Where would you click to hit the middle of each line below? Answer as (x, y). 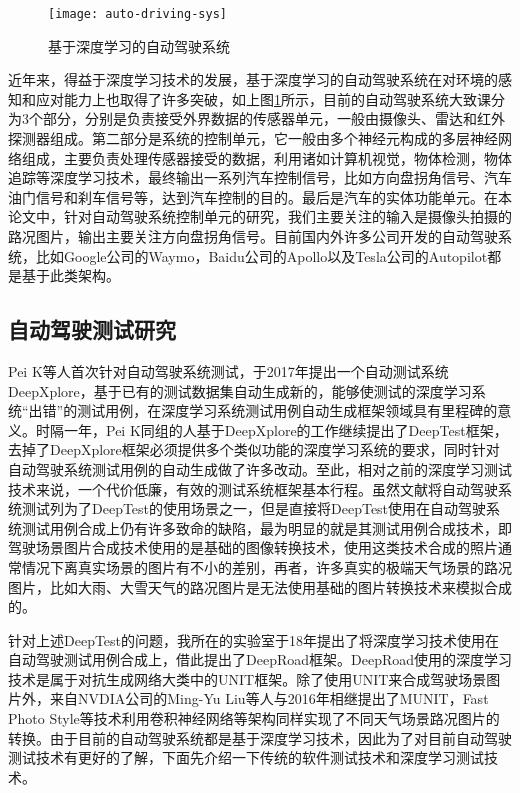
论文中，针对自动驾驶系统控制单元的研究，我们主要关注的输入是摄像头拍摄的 (260, 216)
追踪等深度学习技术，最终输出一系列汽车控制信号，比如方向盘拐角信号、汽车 (260, 177)
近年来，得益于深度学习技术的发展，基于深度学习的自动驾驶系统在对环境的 (253, 79)
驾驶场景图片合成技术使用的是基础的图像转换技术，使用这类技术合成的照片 (253, 547)
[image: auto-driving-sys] (137, 14)
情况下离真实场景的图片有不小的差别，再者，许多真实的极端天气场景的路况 (266, 566)
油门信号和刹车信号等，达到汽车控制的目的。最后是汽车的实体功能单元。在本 (260, 196)
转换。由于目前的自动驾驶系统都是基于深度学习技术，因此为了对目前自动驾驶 (260, 737)
